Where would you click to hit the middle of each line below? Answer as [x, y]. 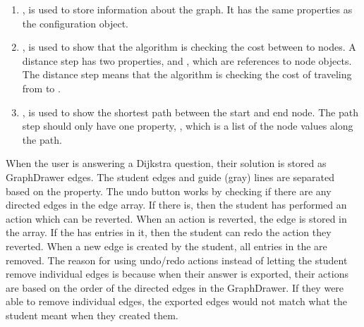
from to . [41, 88]
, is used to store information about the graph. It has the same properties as [187, 9]
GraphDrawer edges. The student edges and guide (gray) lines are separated [170, 177]
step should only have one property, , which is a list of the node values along [188, 126]
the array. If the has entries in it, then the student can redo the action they [169, 232]
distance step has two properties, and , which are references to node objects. [187, 60]
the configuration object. [75, 23]
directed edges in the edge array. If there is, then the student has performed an [176, 205]
